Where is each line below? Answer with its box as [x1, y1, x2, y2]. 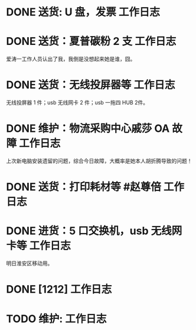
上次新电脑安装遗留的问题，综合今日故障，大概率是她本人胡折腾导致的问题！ [6, 157, 192, 164]
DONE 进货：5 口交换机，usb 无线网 [6, 224, 182, 238]
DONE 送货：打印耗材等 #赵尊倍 [6, 180, 161, 194]
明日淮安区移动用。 [6, 260, 53, 267]
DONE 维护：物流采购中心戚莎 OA [6, 122, 170, 135]
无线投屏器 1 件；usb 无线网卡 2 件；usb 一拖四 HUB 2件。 [6, 99, 149, 106]
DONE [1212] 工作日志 [6, 283, 112, 296]
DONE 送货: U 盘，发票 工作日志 [6, 5, 161, 19]
